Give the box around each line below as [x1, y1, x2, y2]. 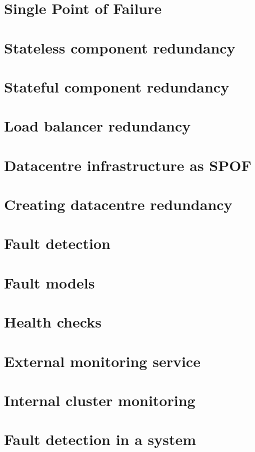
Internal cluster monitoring [4, 389, 195, 410]
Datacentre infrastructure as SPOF [4, 154, 251, 175]
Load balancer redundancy [4, 115, 191, 136]
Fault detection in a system [4, 429, 196, 449]
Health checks [4, 311, 101, 332]
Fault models [4, 272, 95, 292]
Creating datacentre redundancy [4, 194, 232, 214]
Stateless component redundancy [4, 37, 235, 57]
